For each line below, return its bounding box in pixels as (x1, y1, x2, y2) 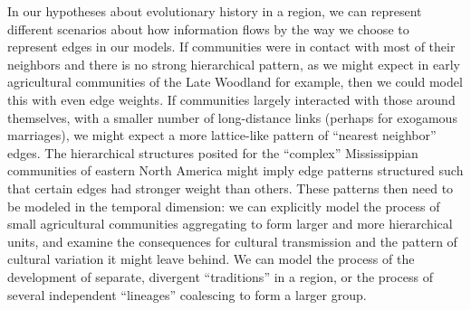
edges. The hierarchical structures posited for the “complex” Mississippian (7, 143, 418, 162)
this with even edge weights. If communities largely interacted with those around (7, 89, 456, 108)
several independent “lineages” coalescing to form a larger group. (7, 285, 367, 304)
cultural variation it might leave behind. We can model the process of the (7, 249, 415, 268)
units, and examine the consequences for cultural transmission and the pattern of (7, 231, 457, 250)
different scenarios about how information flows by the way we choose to (7, 19, 409, 38)
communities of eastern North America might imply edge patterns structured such (7, 161, 464, 180)
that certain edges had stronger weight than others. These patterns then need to (7, 178, 454, 197)
